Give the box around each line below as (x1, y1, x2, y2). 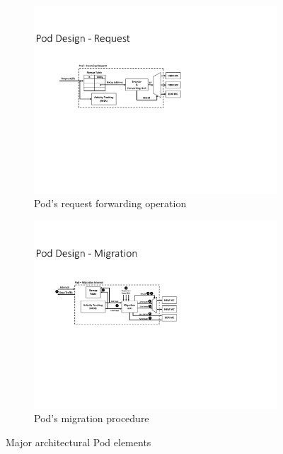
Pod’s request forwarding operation (34, 196, 187, 211)
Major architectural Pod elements (6, 434, 151, 449)
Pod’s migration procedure (34, 411, 149, 426)
